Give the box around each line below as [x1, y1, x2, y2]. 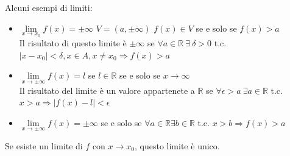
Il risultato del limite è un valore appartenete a [19, 83, 195, 96]
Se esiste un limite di [5, 140, 83, 152]
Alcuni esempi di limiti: [5, 1, 93, 13]
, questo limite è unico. [135, 140, 220, 152]
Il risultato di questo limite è [19, 37, 127, 49]
